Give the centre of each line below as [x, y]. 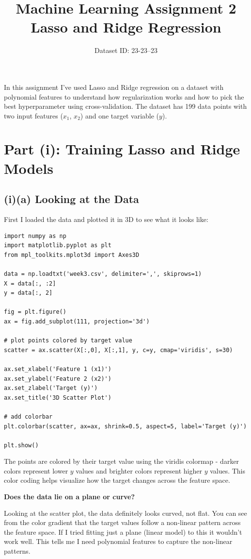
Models [29, 168]
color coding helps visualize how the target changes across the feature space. [117, 480]
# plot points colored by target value [68, 341]
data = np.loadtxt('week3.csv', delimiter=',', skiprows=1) [103, 274]
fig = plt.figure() [35, 312]
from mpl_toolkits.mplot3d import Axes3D [72, 255]
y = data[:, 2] [28, 293]
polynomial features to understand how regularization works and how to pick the [124, 96]
